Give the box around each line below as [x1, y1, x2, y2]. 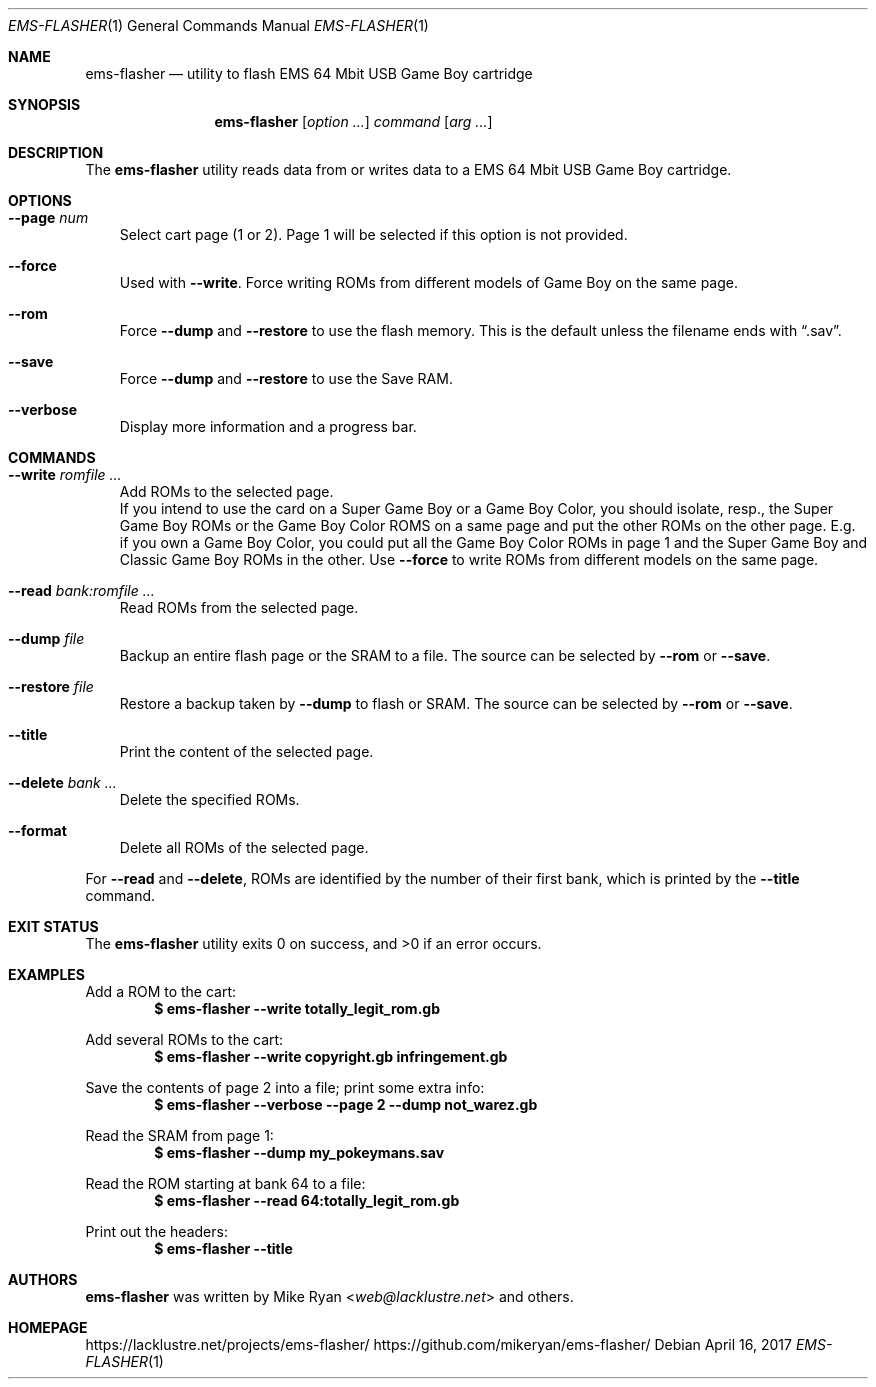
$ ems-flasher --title [154, 1240, 293, 1257]
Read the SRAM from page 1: [85, 1127, 274, 1144]
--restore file [8, 678, 94, 695]
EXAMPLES [8, 966, 85, 983]
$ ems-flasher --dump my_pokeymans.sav [154, 1144, 445, 1161]
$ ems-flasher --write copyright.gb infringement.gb [154, 1048, 508, 1065]
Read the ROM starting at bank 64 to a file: [85, 1175, 366, 1192]
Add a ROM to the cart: [85, 983, 237, 1000]
